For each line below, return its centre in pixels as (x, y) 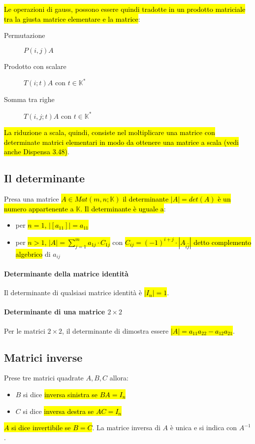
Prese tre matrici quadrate (44, 378)
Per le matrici (25, 330)
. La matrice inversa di (126, 427)
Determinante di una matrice (55, 312)
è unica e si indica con (204, 427)
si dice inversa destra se (58, 411)
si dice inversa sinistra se (61, 394)
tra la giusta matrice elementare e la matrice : (72, 18)
